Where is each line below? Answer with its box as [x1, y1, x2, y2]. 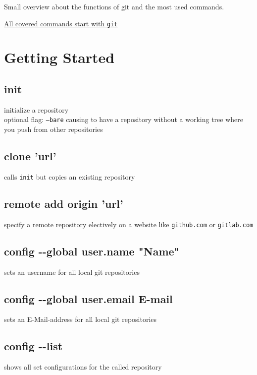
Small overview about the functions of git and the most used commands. [4, 1, 224, 11]
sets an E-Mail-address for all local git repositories [4, 314, 157, 324]
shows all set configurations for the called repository [4, 362, 162, 372]
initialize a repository [4, 104, 69, 115]
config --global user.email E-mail [4, 291, 173, 306]
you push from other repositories [4, 124, 103, 134]
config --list [4, 338, 63, 354]
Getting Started [4, 47, 115, 67]
